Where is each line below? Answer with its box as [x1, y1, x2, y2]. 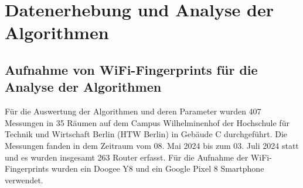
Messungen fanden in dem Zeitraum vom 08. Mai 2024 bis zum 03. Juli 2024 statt [5, 139, 299, 151]
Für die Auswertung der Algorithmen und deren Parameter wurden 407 [5, 105, 261, 117]
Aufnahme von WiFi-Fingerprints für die [5, 60, 258, 78]
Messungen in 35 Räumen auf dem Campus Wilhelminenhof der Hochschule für [5, 116, 290, 128]
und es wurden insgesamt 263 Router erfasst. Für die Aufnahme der [5, 151, 248, 163]
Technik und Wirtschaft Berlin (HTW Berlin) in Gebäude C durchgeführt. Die [5, 128, 288, 140]
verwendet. [5, 173, 43, 186]
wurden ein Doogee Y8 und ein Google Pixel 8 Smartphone [51, 162, 264, 175]
